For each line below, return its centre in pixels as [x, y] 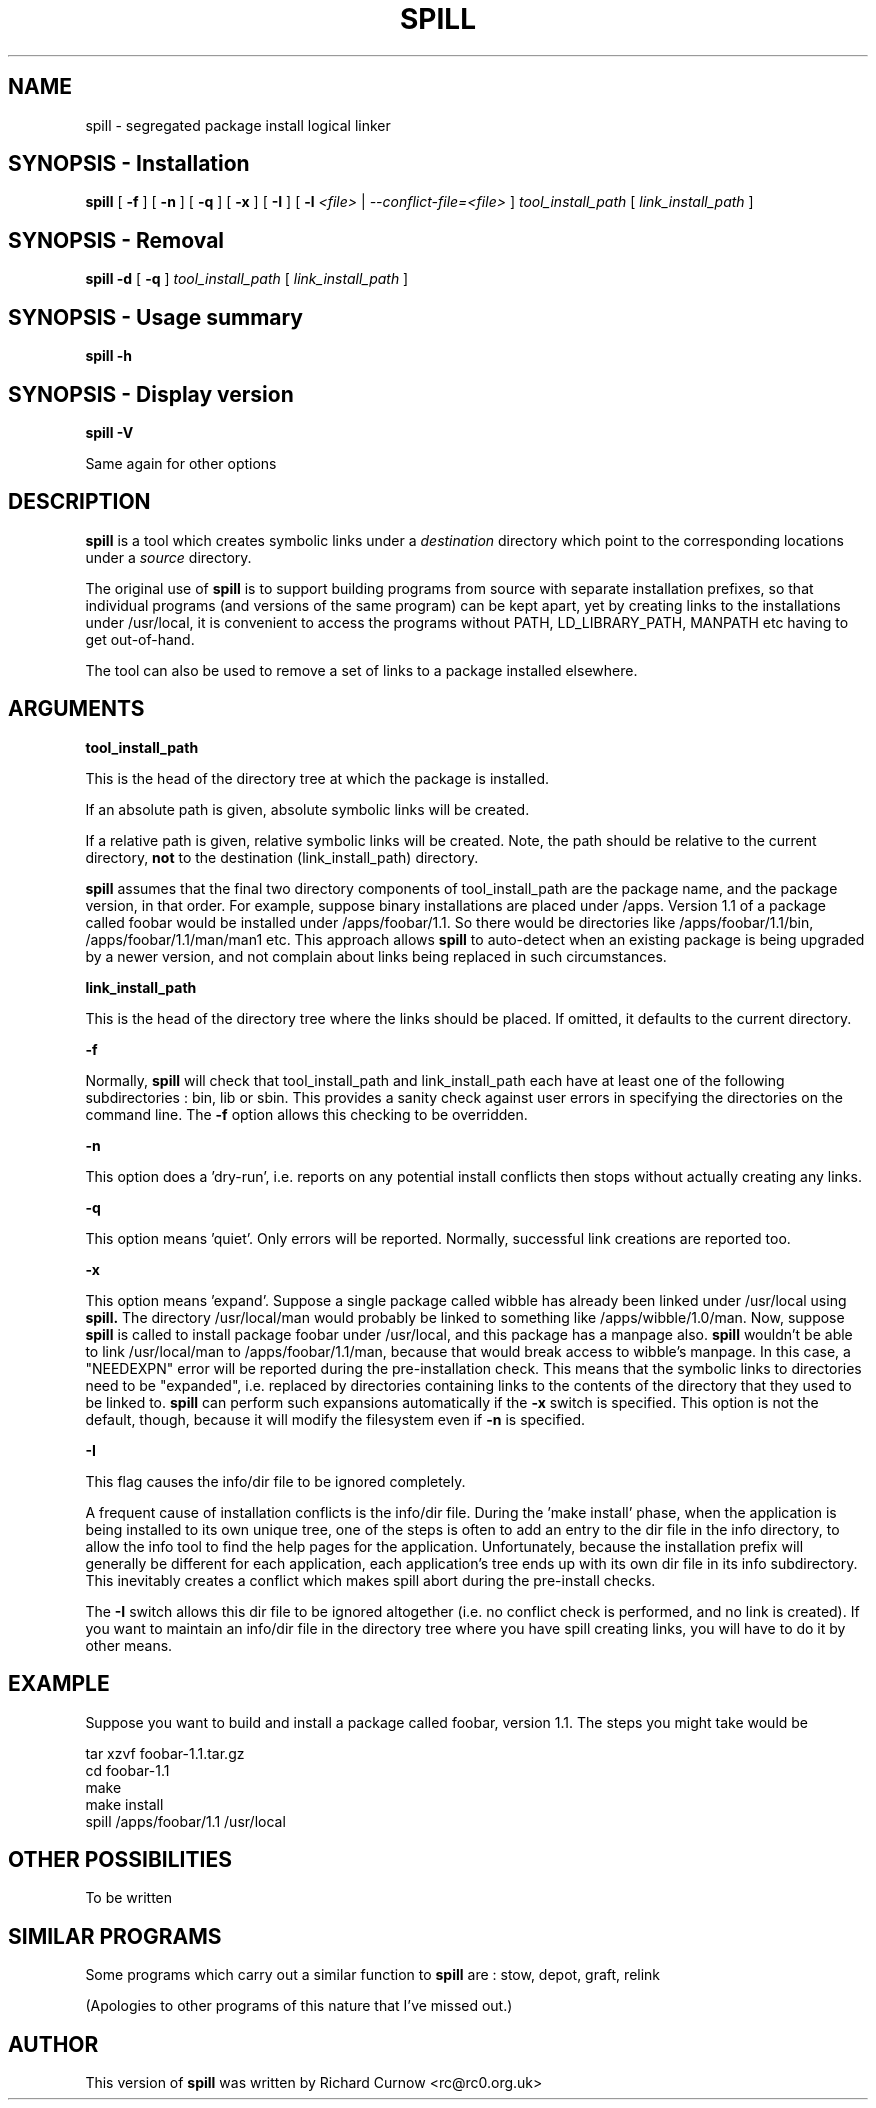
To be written [129, 1898]
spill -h [109, 356]
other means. [129, 1645]
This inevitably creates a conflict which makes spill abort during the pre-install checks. [370, 1580]
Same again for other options [181, 463]
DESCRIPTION [79, 502]
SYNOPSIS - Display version [151, 394]
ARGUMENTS [76, 709]
